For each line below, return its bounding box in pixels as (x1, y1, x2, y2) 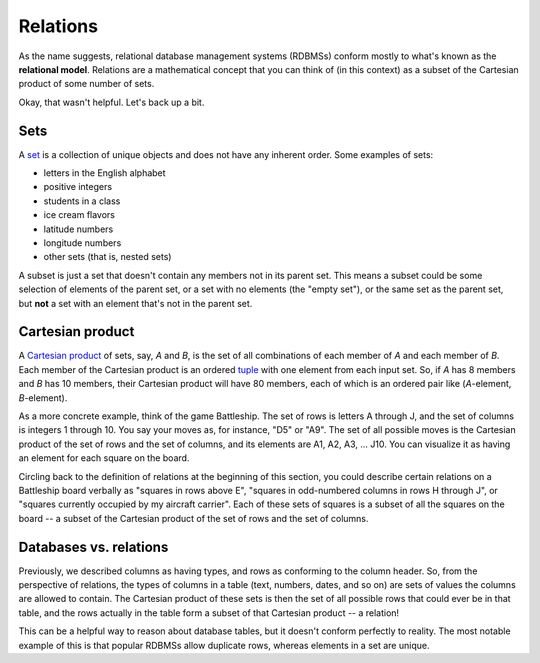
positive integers (43, 181, 113, 193)
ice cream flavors (43, 209, 115, 221)
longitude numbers (43, 236, 122, 249)
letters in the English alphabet (43, 167, 166, 179)
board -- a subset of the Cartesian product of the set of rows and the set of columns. (18, 512, 369, 524)
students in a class (43, 195, 121, 207)
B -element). (18, 391, 68, 404)
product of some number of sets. (18, 78, 155, 90)
